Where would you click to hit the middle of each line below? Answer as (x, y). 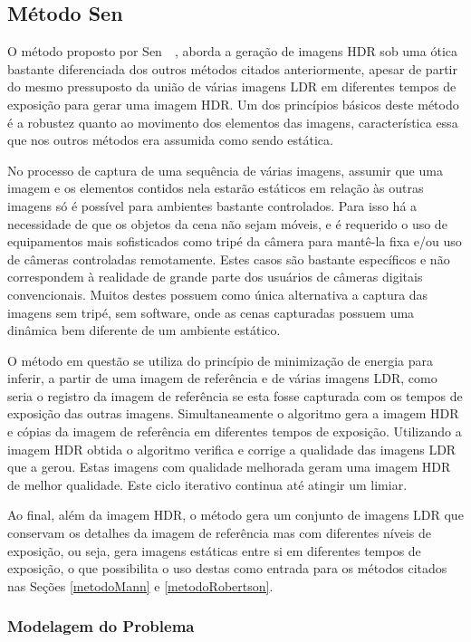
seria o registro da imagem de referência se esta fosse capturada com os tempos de (235, 395)
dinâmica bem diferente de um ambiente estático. (144, 330)
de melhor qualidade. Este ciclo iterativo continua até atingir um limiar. (207, 484)
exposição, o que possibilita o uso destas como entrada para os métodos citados (227, 568)
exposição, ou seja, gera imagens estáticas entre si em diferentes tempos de (214, 550)
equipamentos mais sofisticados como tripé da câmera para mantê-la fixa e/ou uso (235, 241)
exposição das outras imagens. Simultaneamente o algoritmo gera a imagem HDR (233, 413)
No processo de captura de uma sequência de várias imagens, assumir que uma (225, 170)
